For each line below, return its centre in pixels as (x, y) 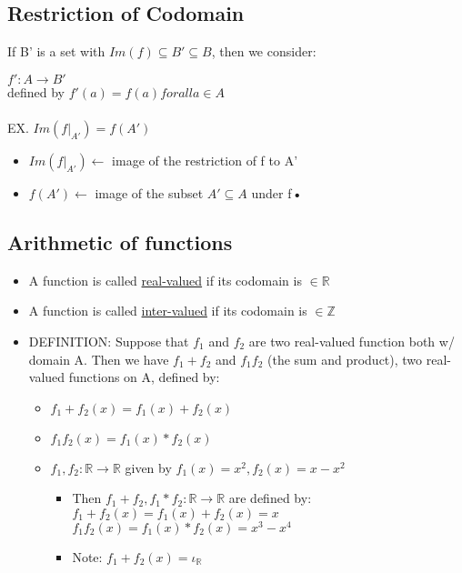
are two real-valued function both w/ (352, 341)
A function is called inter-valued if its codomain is (168, 311)
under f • (277, 192)
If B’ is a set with (56, 51)
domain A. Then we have (99, 359)
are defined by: (270, 498)
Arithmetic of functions (120, 241)
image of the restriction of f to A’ (205, 160)
